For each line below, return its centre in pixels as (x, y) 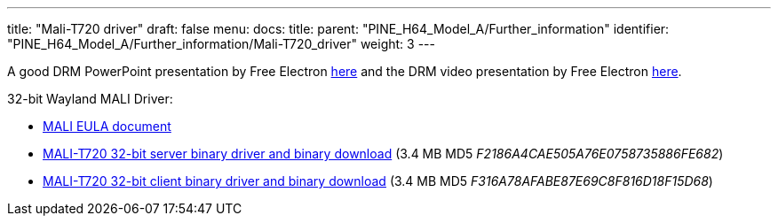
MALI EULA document (107, 126)
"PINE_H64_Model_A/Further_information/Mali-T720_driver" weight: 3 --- (221, 44)
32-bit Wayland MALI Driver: (90, 99)
